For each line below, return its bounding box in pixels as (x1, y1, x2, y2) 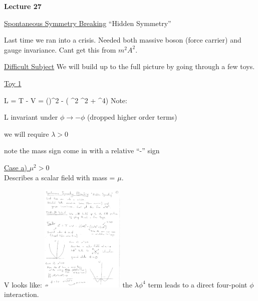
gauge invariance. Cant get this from (4, 44, 116, 55)
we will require (4, 128, 49, 139)
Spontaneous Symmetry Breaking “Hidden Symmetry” (4, 18, 171, 28)
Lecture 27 (4, 1, 42, 11)
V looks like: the (4, 279, 132, 289)
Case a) (4, 162, 27, 172)
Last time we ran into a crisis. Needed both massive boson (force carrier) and (4, 35, 241, 45)
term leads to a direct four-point (148, 279, 247, 289)
